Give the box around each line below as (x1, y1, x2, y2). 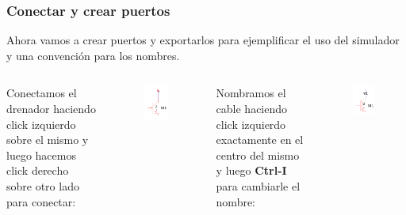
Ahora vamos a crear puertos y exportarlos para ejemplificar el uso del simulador (6, 32, 400, 48)
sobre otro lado (6, 177, 79, 194)
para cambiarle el (216, 177, 301, 194)
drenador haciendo (6, 100, 96, 116)
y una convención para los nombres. (6, 47, 180, 63)
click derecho (6, 162, 69, 179)
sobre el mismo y (6, 131, 89, 148)
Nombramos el (216, 85, 286, 101)
